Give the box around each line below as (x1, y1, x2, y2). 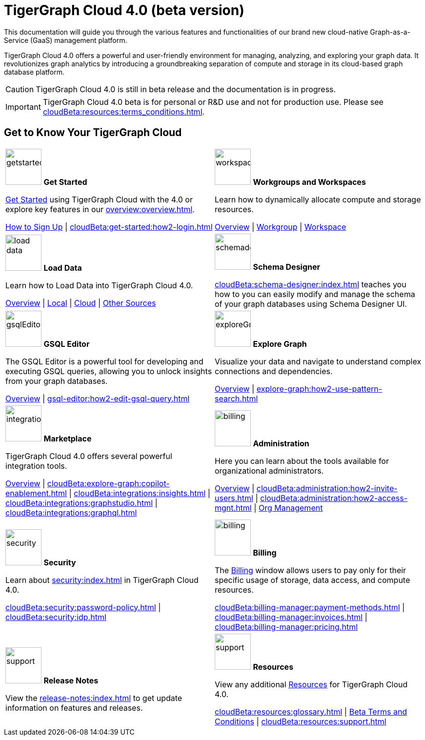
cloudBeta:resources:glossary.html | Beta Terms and (215, 706, 407, 717)
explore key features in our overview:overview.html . (5, 204, 195, 214)
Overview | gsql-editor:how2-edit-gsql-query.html (5, 393, 190, 403)
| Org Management (254, 502, 323, 513)
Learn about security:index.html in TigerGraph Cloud (5, 575, 199, 585)
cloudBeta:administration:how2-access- (260, 493, 408, 503)
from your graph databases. (5, 376, 108, 386)
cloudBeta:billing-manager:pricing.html (215, 621, 358, 632)
